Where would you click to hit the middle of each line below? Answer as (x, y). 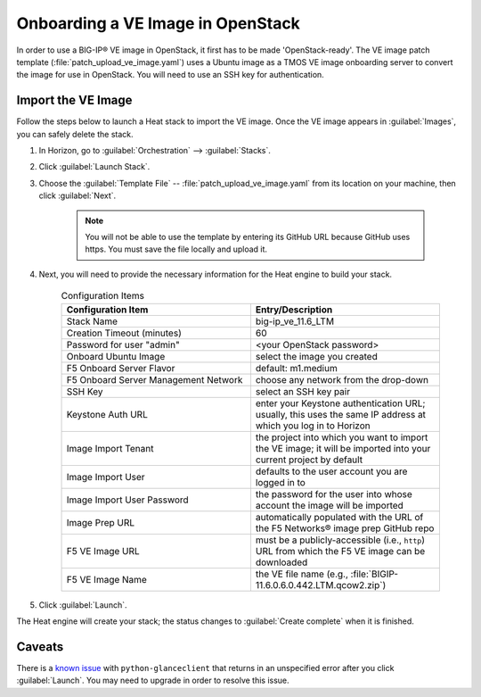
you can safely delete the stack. (75, 134)
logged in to (281, 482)
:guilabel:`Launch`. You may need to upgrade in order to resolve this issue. (153, 680)
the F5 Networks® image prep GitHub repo (345, 528)
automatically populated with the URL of (339, 517)
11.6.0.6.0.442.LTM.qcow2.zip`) (321, 585)
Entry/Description (294, 310)
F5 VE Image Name (106, 579)
